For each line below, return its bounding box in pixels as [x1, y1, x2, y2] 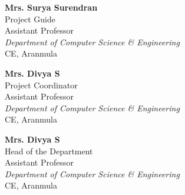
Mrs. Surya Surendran [5, 1, 98, 13]
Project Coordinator [5, 78, 78, 91]
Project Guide [5, 12, 55, 25]
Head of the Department [5, 144, 93, 157]
